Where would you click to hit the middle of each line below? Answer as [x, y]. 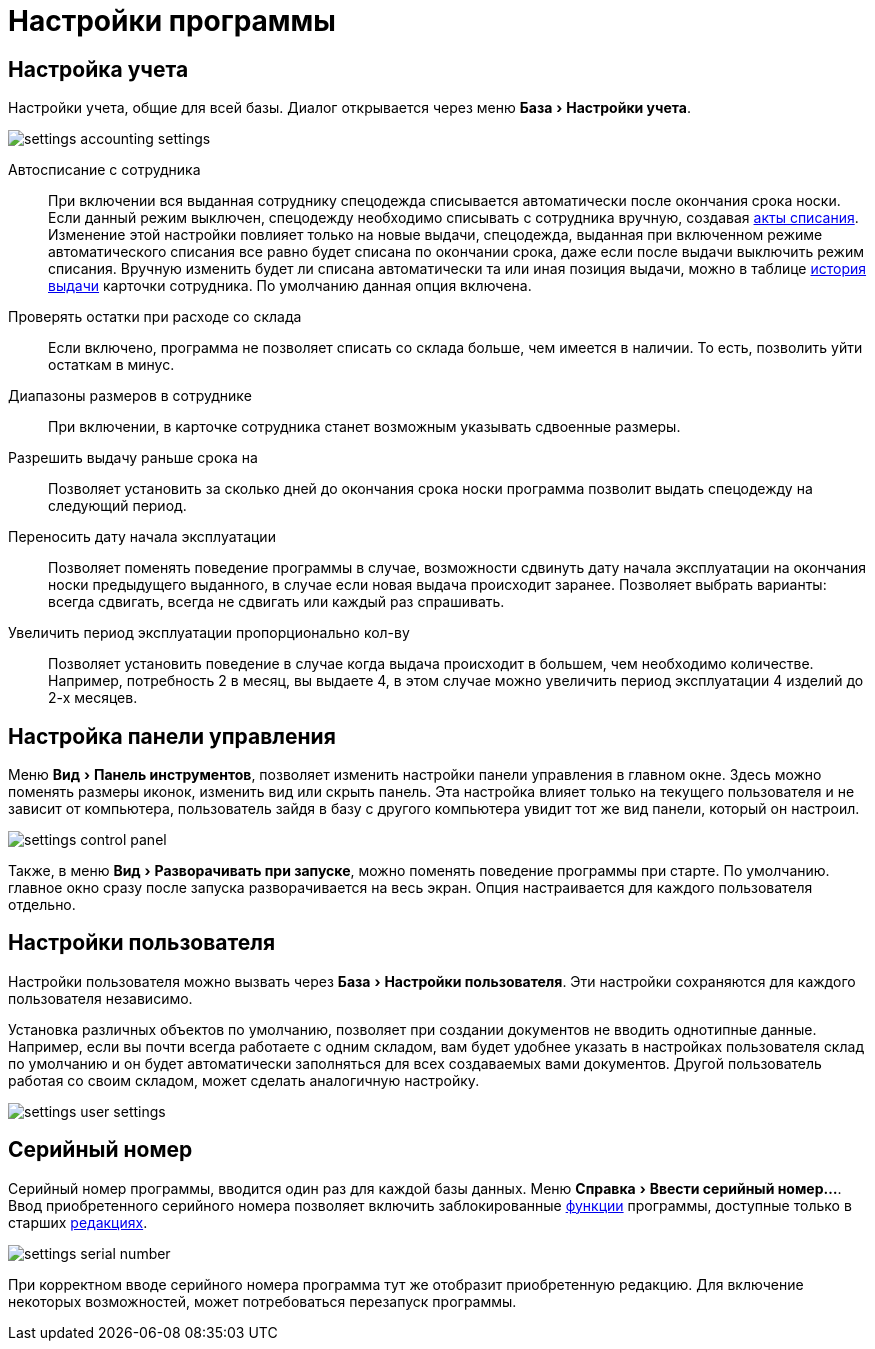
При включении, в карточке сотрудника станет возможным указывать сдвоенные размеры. [364, 427]
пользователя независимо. [100, 998]
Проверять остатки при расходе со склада [155, 317]
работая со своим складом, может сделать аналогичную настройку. [244, 1080]
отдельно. [42, 905]
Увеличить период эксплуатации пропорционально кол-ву [209, 633]
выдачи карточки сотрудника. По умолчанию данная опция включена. [290, 286]
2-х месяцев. [93, 698]
